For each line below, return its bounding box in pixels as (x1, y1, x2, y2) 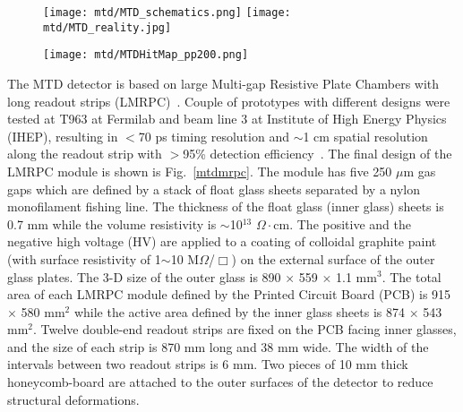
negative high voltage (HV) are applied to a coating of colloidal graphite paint (7, 232, 437, 251)
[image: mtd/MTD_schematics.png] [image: (43, 6, 291, 19)
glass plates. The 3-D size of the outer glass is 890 (7, 267, 281, 286)
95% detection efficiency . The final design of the (183, 144, 452, 163)
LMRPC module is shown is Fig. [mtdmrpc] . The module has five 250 (7, 161, 392, 180)
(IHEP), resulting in (7, 126, 118, 145)
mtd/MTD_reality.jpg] (43, 21, 172, 34)
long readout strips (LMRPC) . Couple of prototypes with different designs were (7, 91, 450, 110)
